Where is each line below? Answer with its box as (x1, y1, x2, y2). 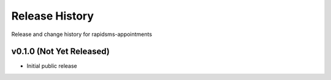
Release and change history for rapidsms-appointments (11, 31, 153, 38)
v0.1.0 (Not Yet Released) (11, 46, 110, 57)
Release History (11, 9, 94, 23)
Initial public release (26, 62, 78, 70)
